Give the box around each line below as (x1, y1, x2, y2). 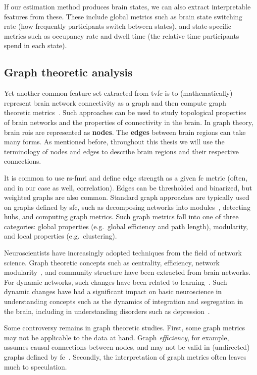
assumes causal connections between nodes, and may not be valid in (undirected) (4, 342, 250, 352)
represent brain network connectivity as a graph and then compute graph (4, 97, 226, 108)
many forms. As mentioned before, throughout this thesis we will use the (4, 136, 225, 147)
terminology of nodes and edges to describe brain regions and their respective (4, 146, 239, 156)
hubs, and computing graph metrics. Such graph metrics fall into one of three (4, 211, 239, 222)
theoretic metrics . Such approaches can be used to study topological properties (4, 107, 247, 118)
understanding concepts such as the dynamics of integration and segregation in (4, 296, 243, 307)
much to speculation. (4, 361, 67, 372)
